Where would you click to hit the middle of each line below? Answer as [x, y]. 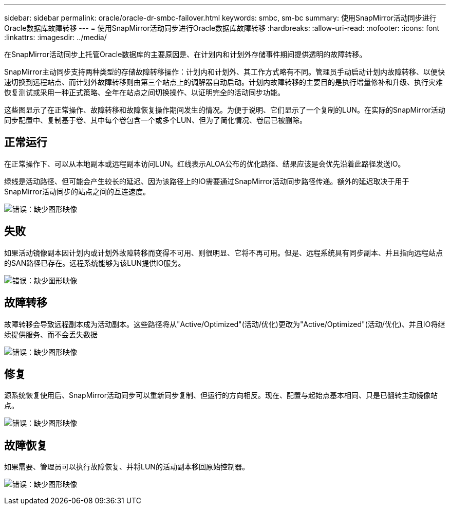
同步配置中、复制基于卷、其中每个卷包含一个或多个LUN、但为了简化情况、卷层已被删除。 [155, 120]
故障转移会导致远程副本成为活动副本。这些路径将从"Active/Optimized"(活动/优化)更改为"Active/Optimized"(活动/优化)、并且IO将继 [225, 324]
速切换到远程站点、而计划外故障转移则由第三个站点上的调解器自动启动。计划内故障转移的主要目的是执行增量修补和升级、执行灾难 [223, 82]
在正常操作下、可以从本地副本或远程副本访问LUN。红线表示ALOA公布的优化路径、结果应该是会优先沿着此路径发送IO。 [205, 163]
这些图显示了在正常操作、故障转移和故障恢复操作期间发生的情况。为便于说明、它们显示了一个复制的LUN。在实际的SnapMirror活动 [225, 110]
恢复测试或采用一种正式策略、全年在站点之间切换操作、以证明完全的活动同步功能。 [144, 92]
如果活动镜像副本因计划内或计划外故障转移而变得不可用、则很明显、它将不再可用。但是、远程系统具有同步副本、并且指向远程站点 [223, 252]
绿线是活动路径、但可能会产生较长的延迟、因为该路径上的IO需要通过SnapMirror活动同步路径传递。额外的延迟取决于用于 [207, 181]
